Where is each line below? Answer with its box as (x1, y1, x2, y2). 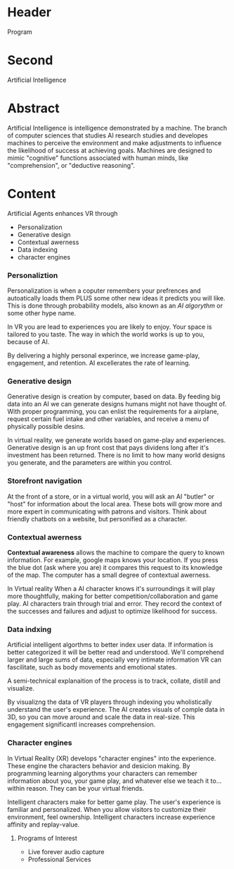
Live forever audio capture (27, 847, 105, 856)
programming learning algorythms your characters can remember (7, 769, 198, 777)
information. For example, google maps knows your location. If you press (7, 555, 219, 564)
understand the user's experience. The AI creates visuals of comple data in (7, 705, 225, 714)
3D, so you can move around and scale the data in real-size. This (7, 713, 195, 722)
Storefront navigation (7, 476, 82, 486)
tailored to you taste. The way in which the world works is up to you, (7, 330, 205, 339)
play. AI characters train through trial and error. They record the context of (7, 599, 223, 607)
